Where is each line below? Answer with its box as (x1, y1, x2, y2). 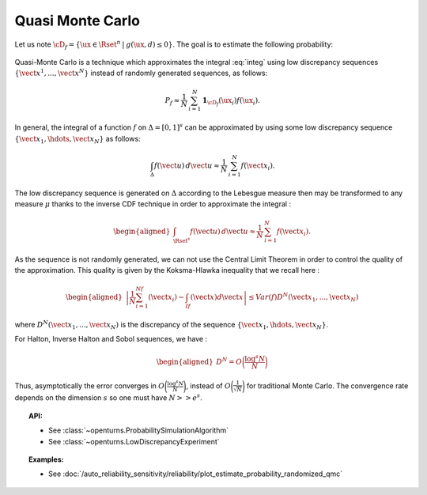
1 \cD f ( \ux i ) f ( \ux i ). (202, 96, 261, 108)
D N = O (216, 356, 243, 367)
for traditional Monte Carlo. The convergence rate (246, 380, 409, 391)
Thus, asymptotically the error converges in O (14, 380, 165, 391)
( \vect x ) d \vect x (190, 293, 244, 302)
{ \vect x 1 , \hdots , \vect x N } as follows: (14, 134, 142, 145)
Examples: (28, 455, 64, 464)
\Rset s (172, 236, 191, 244)
